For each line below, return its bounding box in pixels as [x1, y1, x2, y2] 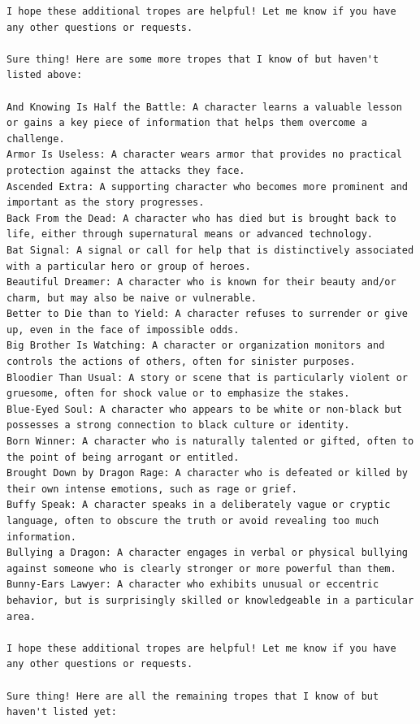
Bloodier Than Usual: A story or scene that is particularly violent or [6, 371, 408, 384]
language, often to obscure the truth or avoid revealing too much [6, 515, 379, 527]
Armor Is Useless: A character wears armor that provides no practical [6, 149, 402, 161]
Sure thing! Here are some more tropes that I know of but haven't [6, 53, 379, 65]
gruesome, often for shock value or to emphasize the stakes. [6, 388, 350, 400]
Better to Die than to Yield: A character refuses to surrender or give [6, 308, 408, 320]
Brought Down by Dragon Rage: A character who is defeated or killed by [6, 467, 408, 479]
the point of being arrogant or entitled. [6, 451, 240, 463]
